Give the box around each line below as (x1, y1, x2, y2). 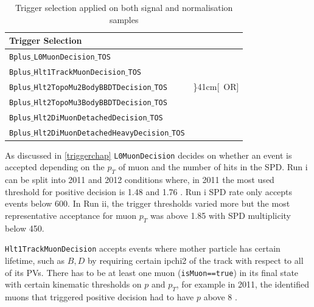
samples (109, 13, 139, 26)
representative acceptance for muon (5, 209, 137, 221)
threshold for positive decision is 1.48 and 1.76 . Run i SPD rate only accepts (5, 185, 293, 198)
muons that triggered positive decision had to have (5, 291, 194, 303)
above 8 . (203, 291, 237, 303)
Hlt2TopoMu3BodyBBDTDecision (33, 98, 152, 107)
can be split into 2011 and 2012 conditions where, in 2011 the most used (5, 173, 274, 186)
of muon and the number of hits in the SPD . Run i (118, 160, 308, 173)
